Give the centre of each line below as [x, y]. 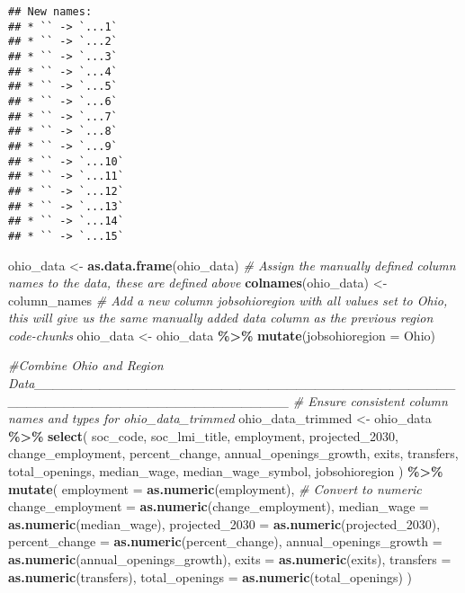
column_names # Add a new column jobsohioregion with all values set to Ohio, [228, 300]
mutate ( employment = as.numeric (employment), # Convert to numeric [215, 488]
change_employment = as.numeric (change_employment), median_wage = [219, 506]
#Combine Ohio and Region [86, 365]
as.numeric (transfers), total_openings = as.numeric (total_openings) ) [210, 576]
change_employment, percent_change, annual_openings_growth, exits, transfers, [233, 453]
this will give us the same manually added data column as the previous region [221, 318]
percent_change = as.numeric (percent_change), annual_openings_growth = [225, 541]
